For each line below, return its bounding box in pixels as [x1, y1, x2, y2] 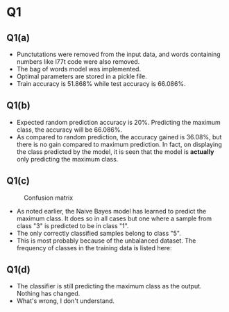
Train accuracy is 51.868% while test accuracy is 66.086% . [16, 80, 186, 87]
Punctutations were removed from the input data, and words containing [16, 50, 221, 58]
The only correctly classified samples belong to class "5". [16, 229, 181, 237]
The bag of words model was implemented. [16, 65, 142, 73]
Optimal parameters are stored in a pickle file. [16, 72, 147, 80]
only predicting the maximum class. [16, 155, 119, 163]
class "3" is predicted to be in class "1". [16, 221, 129, 229]
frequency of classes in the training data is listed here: [16, 243, 172, 252]
